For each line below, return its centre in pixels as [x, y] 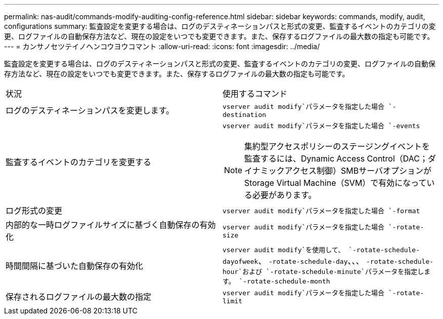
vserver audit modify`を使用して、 [284, 250]
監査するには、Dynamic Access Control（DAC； [336, 158]
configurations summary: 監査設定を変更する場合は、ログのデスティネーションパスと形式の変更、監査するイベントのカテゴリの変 [220, 26]
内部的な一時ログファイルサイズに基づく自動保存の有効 [111, 225]
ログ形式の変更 [34, 211]
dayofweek [240, 262]
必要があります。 [284, 195]
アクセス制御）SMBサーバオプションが [358, 171]
